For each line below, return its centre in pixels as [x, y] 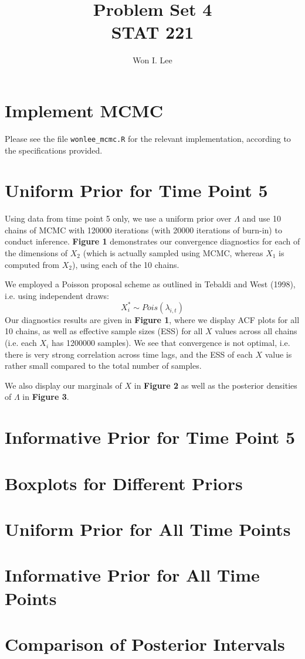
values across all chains [256, 331]
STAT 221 [152, 32]
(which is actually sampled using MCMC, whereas [173, 253]
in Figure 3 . [46, 397]
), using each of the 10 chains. [126, 264]
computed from [32, 264]
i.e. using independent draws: [57, 295]
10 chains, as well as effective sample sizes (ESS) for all [104, 331]
